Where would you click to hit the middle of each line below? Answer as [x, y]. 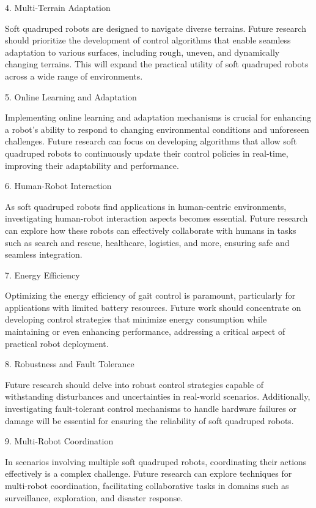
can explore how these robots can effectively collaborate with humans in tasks [151, 230]
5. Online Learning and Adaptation [71, 96]
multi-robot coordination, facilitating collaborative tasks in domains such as [147, 485]
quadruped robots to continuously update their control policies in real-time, [147, 153]
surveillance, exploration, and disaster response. [94, 497]
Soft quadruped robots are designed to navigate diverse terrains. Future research [156, 28]
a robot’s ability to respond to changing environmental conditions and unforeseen [157, 129]
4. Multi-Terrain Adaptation [58, 7]
